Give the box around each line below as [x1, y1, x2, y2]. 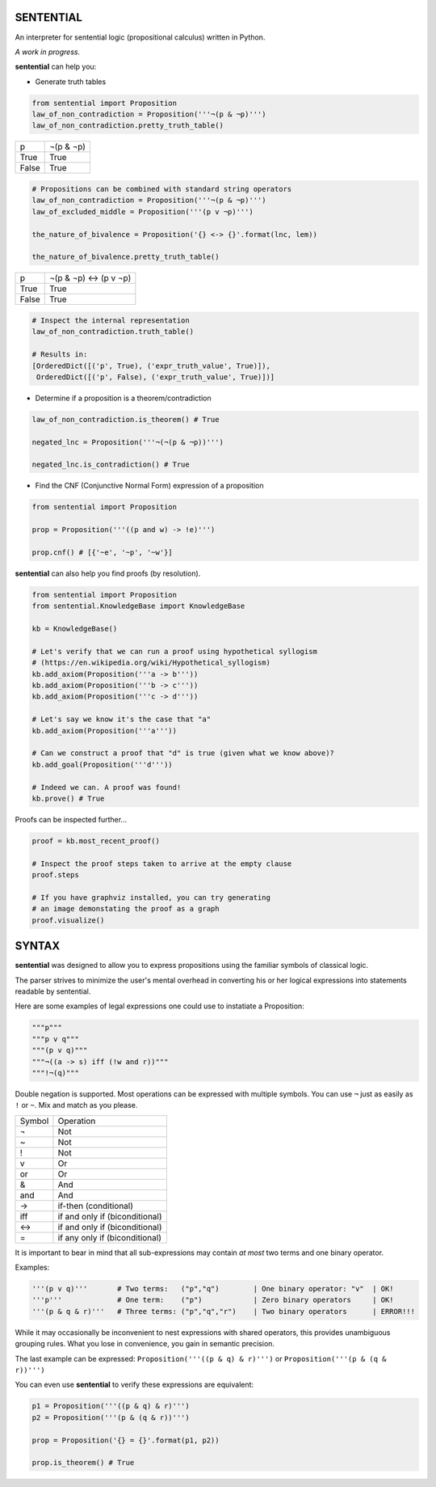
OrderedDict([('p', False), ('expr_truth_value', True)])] [36, 372, 275, 382]
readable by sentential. [15, 986, 91, 996]
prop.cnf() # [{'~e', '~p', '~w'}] [31, 547, 173, 557]
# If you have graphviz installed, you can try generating [31, 893, 270, 902]
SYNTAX [15, 939, 61, 953]
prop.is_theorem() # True [31, 1458, 135, 1468]
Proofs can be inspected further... [15, 814, 128, 824]
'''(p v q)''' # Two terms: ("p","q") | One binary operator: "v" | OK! [31, 1284, 395, 1294]
